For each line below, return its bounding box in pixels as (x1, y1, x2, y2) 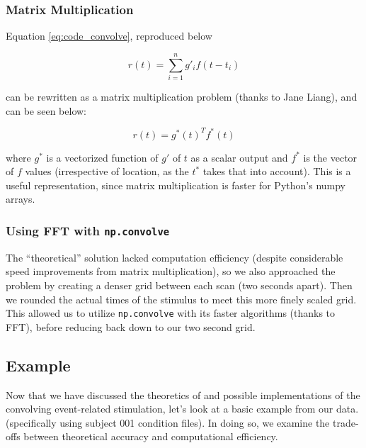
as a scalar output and (190, 150, 288, 164)
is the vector (303, 150, 358, 164)
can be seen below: (6, 103, 87, 118)
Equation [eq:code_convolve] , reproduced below (6, 28, 212, 43)
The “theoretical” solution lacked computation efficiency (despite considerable (6, 250, 343, 264)
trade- (332, 415, 359, 430)
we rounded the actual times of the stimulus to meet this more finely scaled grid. (6, 291, 357, 306)
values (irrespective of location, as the (25, 164, 189, 179)
